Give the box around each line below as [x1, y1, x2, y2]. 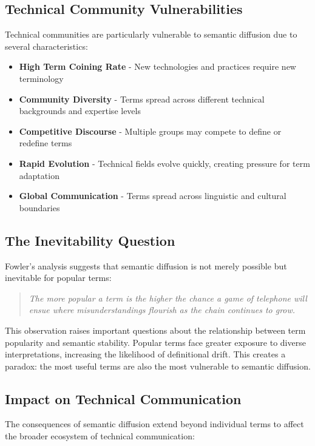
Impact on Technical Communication [5, 389, 242, 408]
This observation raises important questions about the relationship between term [5, 323, 306, 336]
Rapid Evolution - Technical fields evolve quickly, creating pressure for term [19, 157, 310, 169]
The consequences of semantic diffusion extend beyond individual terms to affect [5, 417, 304, 430]
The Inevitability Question [5, 231, 175, 249]
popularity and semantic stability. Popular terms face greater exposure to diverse [5, 336, 306, 348]
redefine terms [19, 137, 72, 149]
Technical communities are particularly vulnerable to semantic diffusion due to [5, 28, 297, 41]
